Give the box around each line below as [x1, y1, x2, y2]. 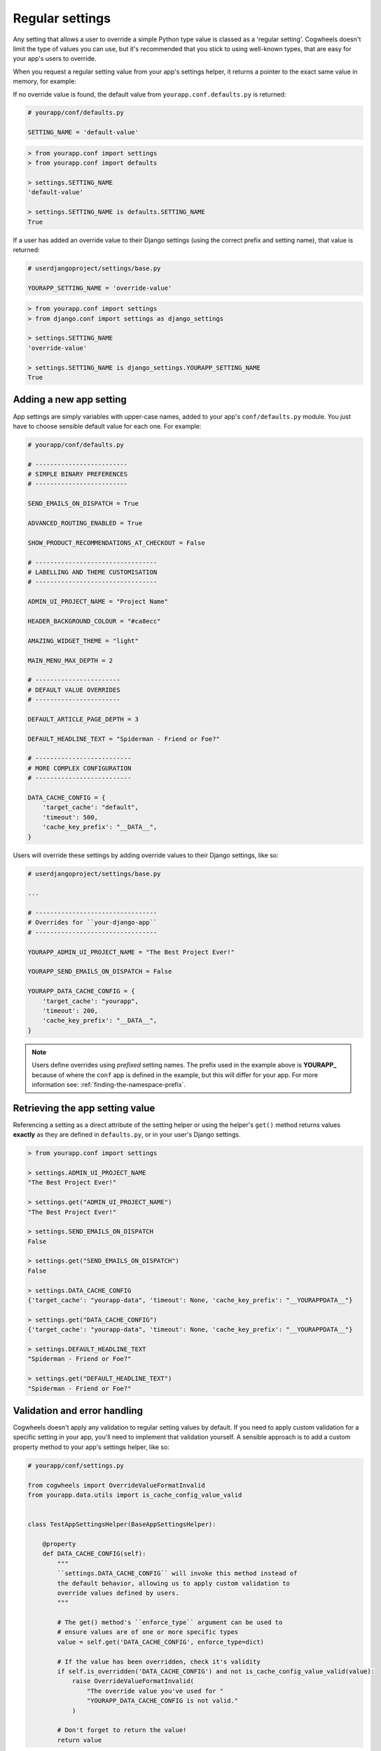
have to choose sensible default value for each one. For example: [13, 422, 202, 430]
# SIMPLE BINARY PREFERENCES [27, 470, 128, 478]
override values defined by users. [57, 1589, 180, 1597]
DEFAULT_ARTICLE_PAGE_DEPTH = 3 [27, 715, 139, 723]
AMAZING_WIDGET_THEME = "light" [27, 637, 139, 644]
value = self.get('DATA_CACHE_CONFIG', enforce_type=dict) [57, 1638, 265, 1646]
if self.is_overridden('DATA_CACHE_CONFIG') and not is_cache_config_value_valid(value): [57, 1668, 375, 1675]
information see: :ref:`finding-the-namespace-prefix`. [32, 1080, 186, 1088]
